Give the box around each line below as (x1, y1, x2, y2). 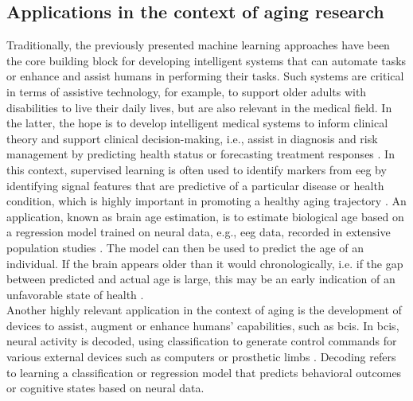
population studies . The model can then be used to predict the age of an (6, 239, 364, 255)
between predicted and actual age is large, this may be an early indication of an (6, 271, 395, 287)
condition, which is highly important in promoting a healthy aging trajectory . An (6, 193, 407, 209)
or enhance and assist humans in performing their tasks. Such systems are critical (6, 68, 404, 84)
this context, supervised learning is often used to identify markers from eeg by (6, 161, 387, 177)
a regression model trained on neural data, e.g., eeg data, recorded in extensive (6, 224, 391, 240)
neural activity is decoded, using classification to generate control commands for (6, 333, 397, 349)
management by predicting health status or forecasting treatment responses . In (6, 146, 395, 162)
